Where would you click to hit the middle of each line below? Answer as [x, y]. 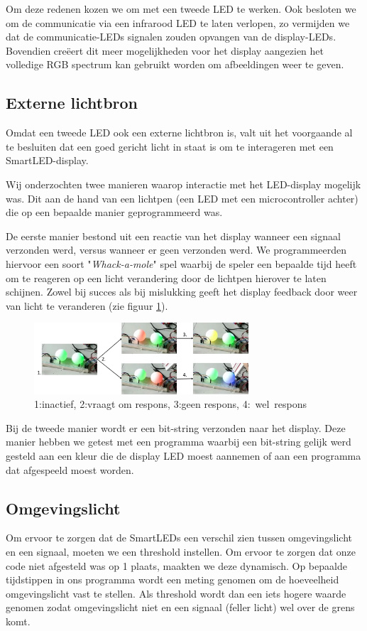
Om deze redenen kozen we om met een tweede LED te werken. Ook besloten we [181, 9]
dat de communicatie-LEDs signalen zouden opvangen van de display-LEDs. [171, 37]
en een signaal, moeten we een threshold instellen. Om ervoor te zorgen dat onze [181, 552]
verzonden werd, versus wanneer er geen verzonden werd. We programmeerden [176, 250]
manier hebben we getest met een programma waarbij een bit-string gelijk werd [179, 442]
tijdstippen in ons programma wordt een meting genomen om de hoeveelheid [172, 579]
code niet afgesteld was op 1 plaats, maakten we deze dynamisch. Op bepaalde [176, 565]
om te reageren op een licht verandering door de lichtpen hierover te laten [166, 277]
